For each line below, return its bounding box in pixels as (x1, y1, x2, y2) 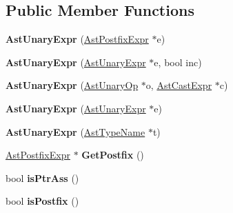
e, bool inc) (154, 54, 202, 69)
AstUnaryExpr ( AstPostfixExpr (6, 32, 149, 46)
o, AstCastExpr (145, 78, 212, 92)
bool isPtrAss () (6, 170, 79, 185)
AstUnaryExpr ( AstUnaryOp (6, 78, 139, 92)
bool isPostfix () (6, 194, 79, 208)
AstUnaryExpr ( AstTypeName (6, 124, 145, 139)
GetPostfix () (81, 148, 144, 162)
